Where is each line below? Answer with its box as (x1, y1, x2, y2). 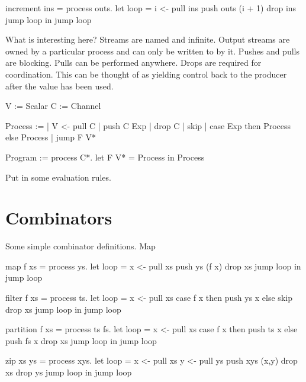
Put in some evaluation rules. (5, 171, 111, 183)
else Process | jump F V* (5, 131, 96, 143)
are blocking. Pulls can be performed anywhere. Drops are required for (5, 56, 262, 69)
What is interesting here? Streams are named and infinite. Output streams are (5, 33, 290, 46)
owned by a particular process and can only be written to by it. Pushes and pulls (5, 44, 299, 57)
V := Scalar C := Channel (5, 99, 101, 112)
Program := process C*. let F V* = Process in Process (5, 150, 205, 163)
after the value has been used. (5, 79, 114, 92)
